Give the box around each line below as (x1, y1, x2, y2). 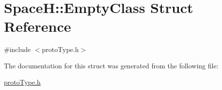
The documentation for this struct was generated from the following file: (4, 60, 219, 70)
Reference (4, 16, 71, 36)
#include (4, 44, 31, 54)
